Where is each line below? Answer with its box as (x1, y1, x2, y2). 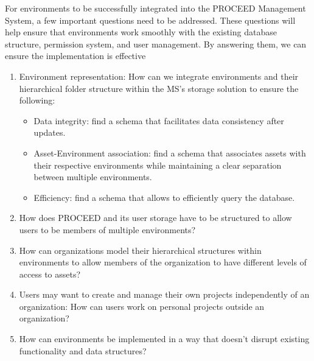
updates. (33, 126, 66, 139)
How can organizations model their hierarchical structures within (19, 244, 262, 256)
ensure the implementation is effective (5, 49, 146, 62)
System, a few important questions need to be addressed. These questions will (5, 13, 296, 26)
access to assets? (19, 267, 81, 280)
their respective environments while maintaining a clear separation (33, 158, 282, 171)
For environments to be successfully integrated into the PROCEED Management (5, 2, 306, 14)
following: (19, 94, 55, 107)
